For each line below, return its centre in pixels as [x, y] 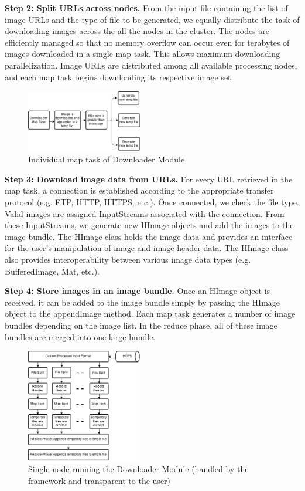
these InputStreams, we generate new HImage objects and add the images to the [149, 225]
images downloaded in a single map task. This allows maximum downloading [143, 54]
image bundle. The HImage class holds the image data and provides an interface [149, 236]
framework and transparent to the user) [100, 480]
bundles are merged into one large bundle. [80, 336]
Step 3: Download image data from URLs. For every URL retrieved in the [149, 179]
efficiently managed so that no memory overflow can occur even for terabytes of [147, 42]
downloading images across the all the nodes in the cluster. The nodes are [137, 31]
